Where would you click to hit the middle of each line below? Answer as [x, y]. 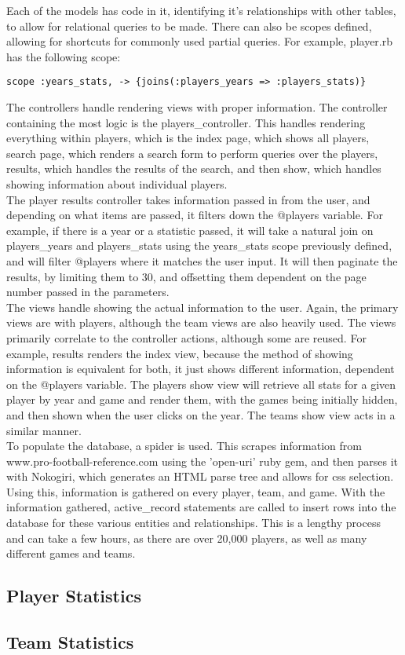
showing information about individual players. [117, 184]
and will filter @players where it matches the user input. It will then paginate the [202, 260]
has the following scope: [64, 56]
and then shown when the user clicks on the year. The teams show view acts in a [201, 414]
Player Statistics [74, 596]
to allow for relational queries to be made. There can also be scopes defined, [189, 26]
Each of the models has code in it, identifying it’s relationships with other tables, [201, 10]
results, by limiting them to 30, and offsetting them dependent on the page [186, 276]
